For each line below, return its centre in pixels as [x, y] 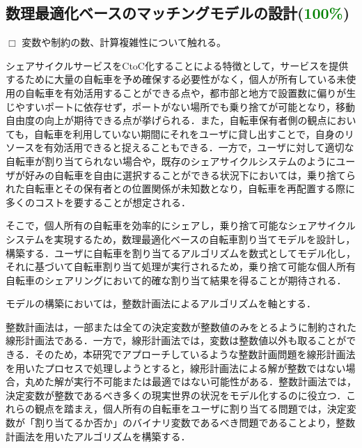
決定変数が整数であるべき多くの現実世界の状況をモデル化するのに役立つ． [176, 395]
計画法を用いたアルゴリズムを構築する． [98, 436]
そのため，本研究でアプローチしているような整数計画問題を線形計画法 [195, 354]
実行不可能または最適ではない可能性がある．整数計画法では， [215, 381]
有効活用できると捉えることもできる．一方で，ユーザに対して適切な [199, 147]
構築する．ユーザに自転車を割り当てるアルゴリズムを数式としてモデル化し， [181, 253]
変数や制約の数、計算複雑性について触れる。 [124, 42]
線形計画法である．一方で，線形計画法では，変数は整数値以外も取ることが [176, 340]
